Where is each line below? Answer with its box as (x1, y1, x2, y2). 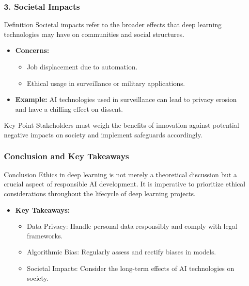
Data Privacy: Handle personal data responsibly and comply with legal (27, 221, 237, 231)
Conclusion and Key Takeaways (4, 150, 129, 162)
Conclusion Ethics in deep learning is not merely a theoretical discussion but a (4, 169, 237, 179)
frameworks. (27, 230, 63, 240)
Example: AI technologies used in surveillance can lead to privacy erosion (15, 94, 237, 104)
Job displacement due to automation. (27, 62, 138, 71)
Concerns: (15, 45, 49, 55)
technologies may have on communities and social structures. (4, 29, 185, 39)
